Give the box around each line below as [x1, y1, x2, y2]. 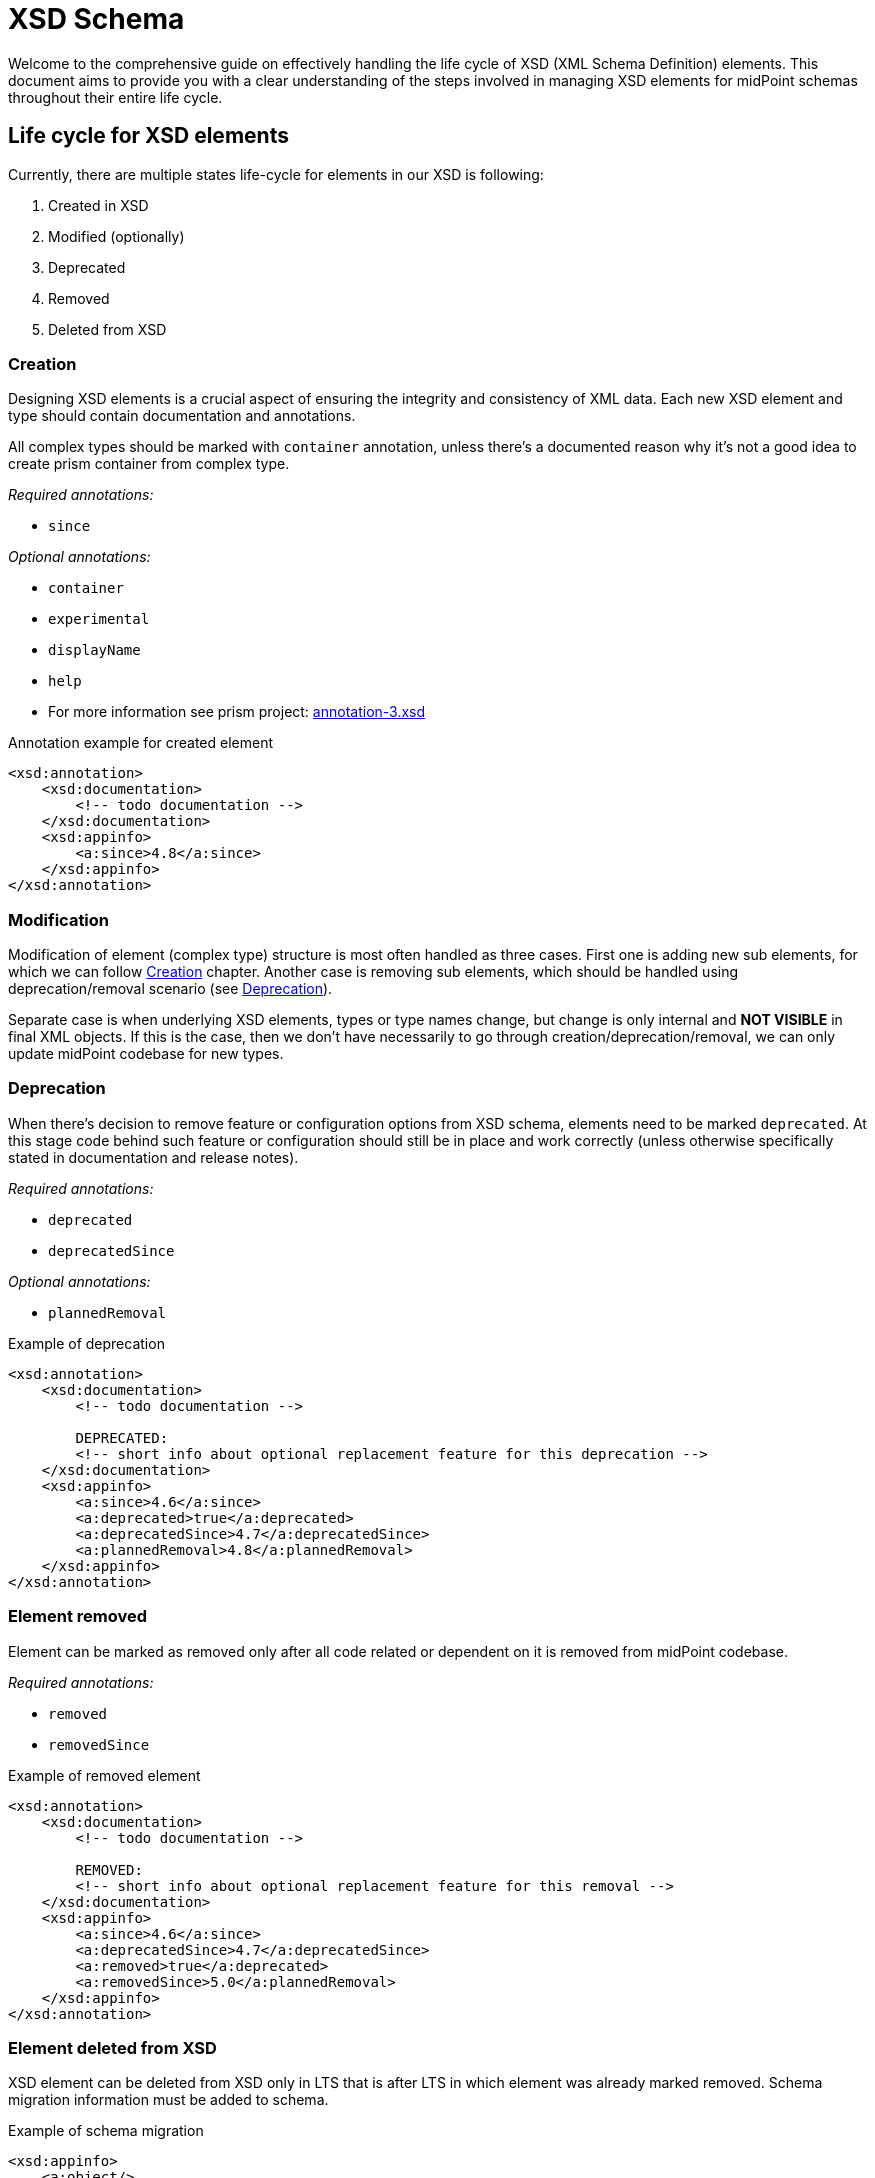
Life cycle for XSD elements [8, 123, 289, 149]
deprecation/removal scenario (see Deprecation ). [8, 980, 333, 998]
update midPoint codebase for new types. [8, 1045, 284, 1063]
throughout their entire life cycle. [8, 88, 223, 106]
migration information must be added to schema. [8, 2091, 329, 2109]
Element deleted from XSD [8, 2037, 217, 2058]
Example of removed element [8, 1766, 201, 1784]
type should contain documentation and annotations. [8, 407, 356, 425]
